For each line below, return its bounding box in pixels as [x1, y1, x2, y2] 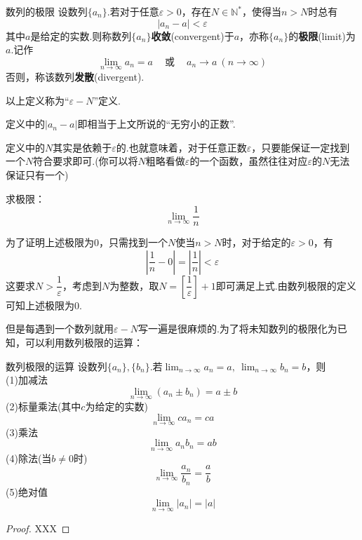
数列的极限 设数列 [6, 4, 88, 18]
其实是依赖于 [53, 140, 112, 154]
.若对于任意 [107, 4, 159, 18]
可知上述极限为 [6, 297, 74, 312]
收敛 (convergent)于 [151, 28, 234, 43]
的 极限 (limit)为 [288, 28, 356, 43]
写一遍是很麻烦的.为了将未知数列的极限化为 [138, 321, 337, 336]
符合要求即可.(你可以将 [33, 154, 138, 168]
